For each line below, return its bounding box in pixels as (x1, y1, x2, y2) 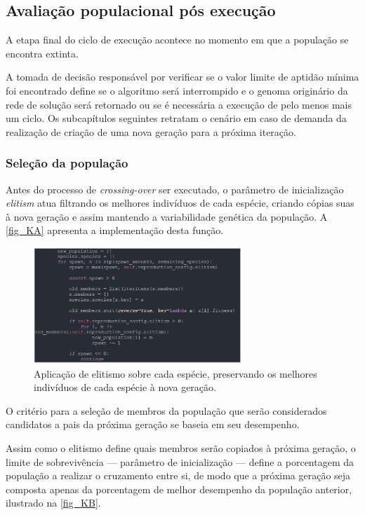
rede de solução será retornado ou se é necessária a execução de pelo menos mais (6, 97, 352, 111)
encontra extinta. (6, 46, 79, 60)
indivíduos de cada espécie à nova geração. (34, 380, 216, 394)
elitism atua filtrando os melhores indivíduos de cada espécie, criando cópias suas (6, 195, 354, 210)
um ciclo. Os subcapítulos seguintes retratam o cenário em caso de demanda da (6, 111, 347, 125)
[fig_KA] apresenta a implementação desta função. (6, 223, 224, 238)
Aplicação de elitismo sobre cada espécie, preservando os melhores (34, 366, 317, 380)
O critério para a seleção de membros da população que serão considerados (6, 403, 327, 418)
